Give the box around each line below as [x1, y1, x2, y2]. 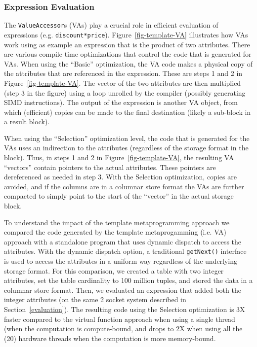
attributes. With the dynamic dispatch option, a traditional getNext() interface [4, 246, 247, 256]
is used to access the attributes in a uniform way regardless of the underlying [4, 256, 238, 266]
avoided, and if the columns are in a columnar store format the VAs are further [4, 181, 244, 191]
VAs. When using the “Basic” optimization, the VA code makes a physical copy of [4, 58, 253, 69]
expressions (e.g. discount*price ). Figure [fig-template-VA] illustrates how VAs [4, 29, 248, 39]
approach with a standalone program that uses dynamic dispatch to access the [4, 236, 242, 246]
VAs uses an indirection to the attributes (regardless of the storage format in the [4, 142, 249, 153]
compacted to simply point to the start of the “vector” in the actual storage [4, 191, 234, 201]
